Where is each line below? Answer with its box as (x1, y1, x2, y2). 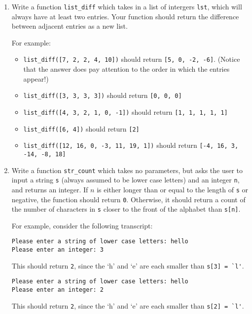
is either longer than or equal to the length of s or (97, 184, 248, 194)
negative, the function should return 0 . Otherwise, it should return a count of (11, 194, 246, 204)
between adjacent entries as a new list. (11, 21, 128, 31)
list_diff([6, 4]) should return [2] (23, 123, 140, 134)
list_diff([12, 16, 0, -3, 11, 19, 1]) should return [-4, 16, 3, (23, 140, 239, 150)
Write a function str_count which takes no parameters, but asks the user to (11, 165, 243, 175)
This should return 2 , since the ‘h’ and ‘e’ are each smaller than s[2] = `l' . (11, 300, 244, 311)
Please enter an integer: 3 (11, 246, 104, 254)
